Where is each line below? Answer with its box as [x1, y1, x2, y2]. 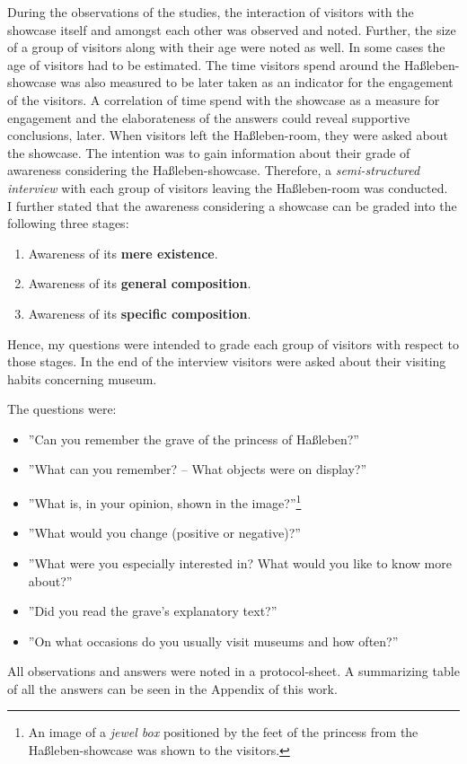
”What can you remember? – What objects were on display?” [28, 460, 367, 479]
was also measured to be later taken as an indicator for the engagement [60, 73, 454, 92]
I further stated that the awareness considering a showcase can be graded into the [7, 196, 457, 215]
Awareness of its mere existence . [28, 243, 218, 262]
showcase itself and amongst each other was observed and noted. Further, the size [7, 20, 456, 39]
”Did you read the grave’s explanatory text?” [28, 602, 278, 620]
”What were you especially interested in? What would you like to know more [28, 553, 452, 572]
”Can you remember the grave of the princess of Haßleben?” [28, 429, 359, 448]
